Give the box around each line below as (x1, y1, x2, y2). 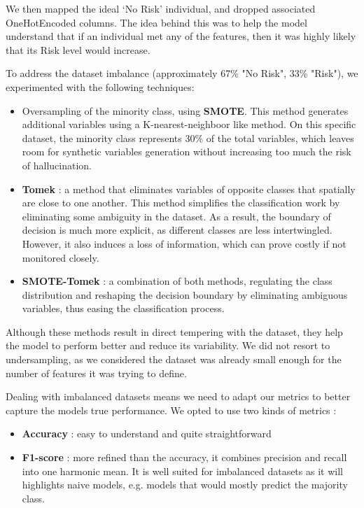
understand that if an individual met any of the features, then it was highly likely (6, 29, 356, 43)
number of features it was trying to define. (6, 365, 187, 380)
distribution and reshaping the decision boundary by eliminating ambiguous (22, 287, 348, 302)
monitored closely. (22, 250, 99, 264)
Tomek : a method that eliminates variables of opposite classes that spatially (22, 181, 356, 196)
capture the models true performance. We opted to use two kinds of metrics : (6, 402, 337, 417)
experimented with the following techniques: (6, 79, 195, 94)
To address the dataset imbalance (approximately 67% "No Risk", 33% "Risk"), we (6, 66, 358, 80)
